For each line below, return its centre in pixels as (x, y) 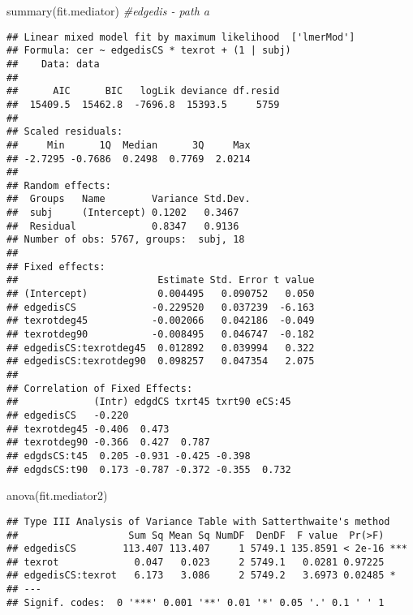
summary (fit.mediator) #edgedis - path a (108, 11)
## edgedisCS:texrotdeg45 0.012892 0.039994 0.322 (161, 348)
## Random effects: (59, 185)
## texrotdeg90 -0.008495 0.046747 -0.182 (161, 335)
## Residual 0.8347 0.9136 (123, 226)
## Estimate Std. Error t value (161, 280)
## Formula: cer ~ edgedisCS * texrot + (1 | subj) (149, 51)
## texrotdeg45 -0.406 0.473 (88, 429)
